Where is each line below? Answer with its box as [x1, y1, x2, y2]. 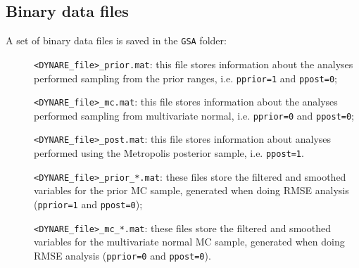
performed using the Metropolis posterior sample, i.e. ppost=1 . [34, 146, 304, 160]
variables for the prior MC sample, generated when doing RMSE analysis [34, 183, 349, 198]
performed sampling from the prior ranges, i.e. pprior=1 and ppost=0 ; [34, 70, 338, 85]
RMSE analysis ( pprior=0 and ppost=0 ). [34, 248, 211, 262]
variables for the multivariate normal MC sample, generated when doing [34, 234, 345, 249]
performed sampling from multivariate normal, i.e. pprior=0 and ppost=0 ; [34, 108, 355, 122]
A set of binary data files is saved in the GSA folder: [6, 33, 227, 48]
